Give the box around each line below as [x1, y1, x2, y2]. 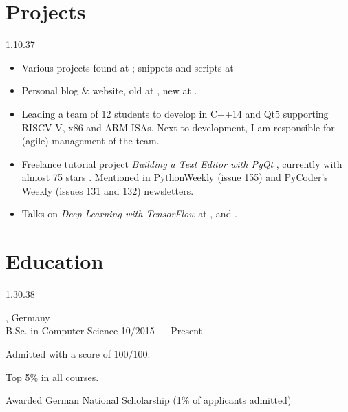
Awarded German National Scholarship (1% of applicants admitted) [6, 393, 292, 407]
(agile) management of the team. [21, 133, 160, 148]
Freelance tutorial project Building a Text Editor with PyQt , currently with [21, 156, 342, 171]
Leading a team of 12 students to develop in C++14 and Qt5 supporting [21, 106, 329, 120]
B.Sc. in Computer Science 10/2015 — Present [6, 323, 202, 338]
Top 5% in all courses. [6, 369, 99, 384]
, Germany [6, 310, 50, 324]
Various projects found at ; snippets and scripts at [21, 60, 234, 74]
